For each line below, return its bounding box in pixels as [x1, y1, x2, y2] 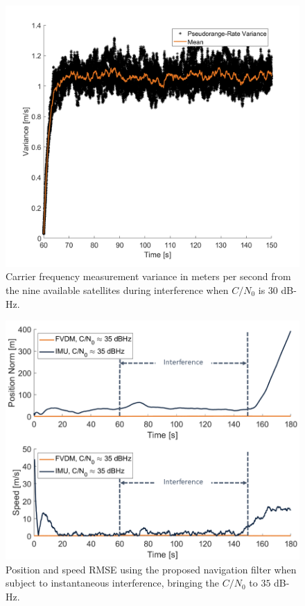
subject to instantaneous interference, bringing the [6, 575, 219, 590]
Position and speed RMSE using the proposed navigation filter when [6, 562, 297, 576]
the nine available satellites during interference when [6, 282, 229, 297]
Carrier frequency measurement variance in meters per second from [6, 269, 291, 284]
